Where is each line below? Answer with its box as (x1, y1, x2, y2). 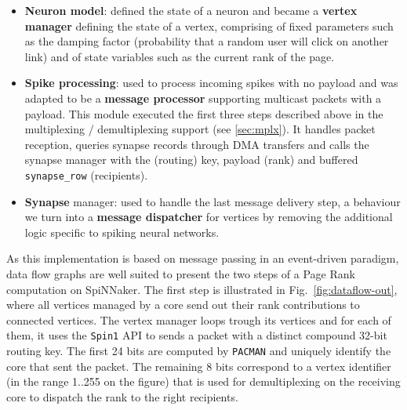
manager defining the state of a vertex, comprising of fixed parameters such (24, 17, 394, 34)
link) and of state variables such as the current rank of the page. (24, 48, 335, 64)
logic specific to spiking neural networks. (24, 223, 220, 240)
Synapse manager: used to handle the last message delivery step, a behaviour (24, 193, 401, 209)
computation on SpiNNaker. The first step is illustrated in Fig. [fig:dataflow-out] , (6, 281, 398, 297)
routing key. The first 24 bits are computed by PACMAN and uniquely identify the (6, 343, 391, 358)
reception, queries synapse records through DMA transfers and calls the (24, 136, 369, 152)
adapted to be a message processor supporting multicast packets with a (24, 89, 382, 106)
